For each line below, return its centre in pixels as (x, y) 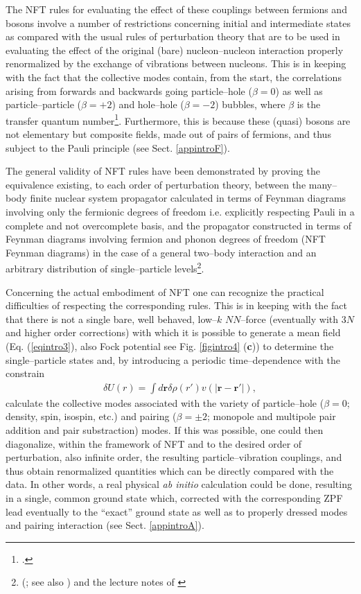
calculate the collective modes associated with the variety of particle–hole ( (165, 402)
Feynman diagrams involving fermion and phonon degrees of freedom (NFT (166, 239)
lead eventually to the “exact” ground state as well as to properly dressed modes (177, 511)
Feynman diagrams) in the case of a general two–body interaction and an (161, 252)
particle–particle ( (43, 104)
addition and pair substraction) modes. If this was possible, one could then (165, 429)
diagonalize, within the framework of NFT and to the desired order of (154, 443)
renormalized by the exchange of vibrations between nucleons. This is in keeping (176, 63)
